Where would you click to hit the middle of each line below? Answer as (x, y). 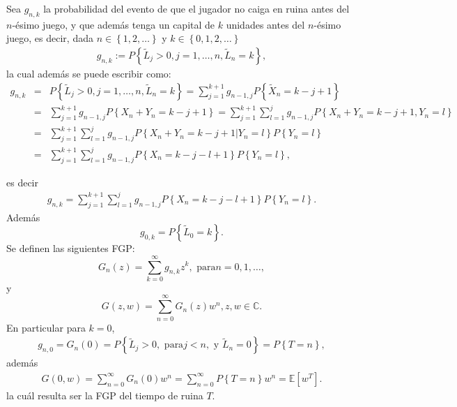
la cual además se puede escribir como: (89, 74)
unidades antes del (265, 24)
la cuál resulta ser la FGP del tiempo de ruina (105, 395)
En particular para (46, 327)
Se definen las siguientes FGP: (71, 248)
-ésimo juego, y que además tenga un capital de (114, 24)
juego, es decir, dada (50, 38)
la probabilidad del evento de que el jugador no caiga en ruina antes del (196, 8)
